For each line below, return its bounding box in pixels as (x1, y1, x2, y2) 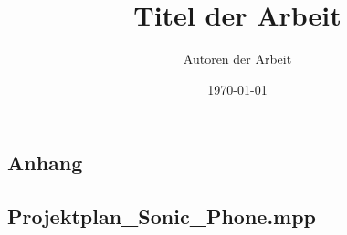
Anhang (7, 148, 83, 177)
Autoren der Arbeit (183, 49, 292, 68)
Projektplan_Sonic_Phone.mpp (7, 202, 317, 230)
